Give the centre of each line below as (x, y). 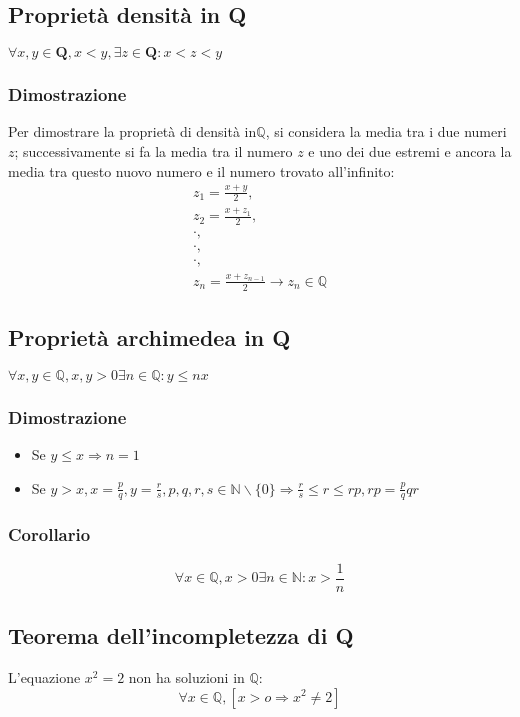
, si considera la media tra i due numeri (386, 131)
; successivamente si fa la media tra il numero (153, 151)
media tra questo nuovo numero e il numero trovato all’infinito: (201, 170)
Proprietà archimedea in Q (149, 337)
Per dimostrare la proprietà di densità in (132, 131)
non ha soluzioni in (186, 676)
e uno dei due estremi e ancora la (410, 151)
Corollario (49, 534)
